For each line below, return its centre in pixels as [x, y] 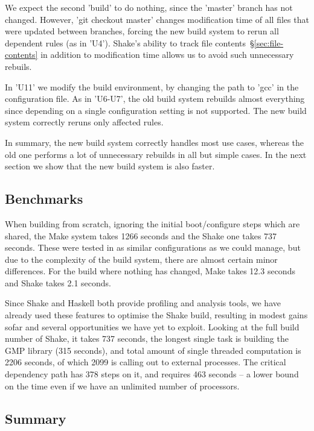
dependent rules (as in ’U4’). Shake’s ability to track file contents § [130, 42]
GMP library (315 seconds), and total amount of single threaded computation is [153, 350]
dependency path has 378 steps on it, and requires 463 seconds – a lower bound [152, 374]
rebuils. [18, 66]
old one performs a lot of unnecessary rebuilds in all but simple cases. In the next [156, 154]
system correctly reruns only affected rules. [84, 122]
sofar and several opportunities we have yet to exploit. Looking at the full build [152, 326]
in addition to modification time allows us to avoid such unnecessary [167, 55]
